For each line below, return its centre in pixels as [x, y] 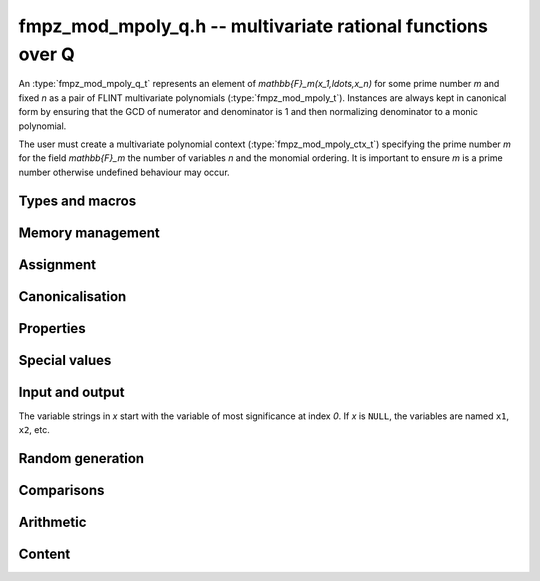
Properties [52, 328]
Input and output [71, 391]
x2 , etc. [34, 430]
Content [44, 553]
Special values [65, 360]
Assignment [57, 264]
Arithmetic [52, 521]
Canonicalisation [72, 296]
